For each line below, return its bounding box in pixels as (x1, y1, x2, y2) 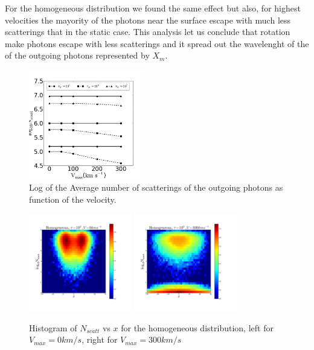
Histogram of (29, 321, 77, 334)
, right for (82, 333, 118, 346)
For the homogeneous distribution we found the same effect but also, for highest (5, 2, 301, 14)
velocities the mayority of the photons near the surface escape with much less (5, 13, 291, 26)
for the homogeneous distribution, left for (121, 321, 274, 334)
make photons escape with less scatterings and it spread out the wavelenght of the (5, 37, 309, 49)
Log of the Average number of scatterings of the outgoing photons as (29, 181, 283, 194)
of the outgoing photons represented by (5, 49, 150, 62)
